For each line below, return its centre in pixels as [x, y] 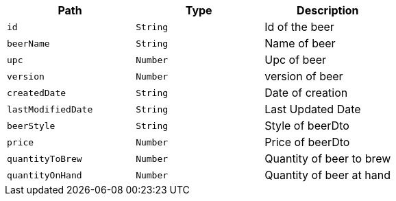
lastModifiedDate [50, 109]
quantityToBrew [45, 158]
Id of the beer [299, 27]
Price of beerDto [307, 142]
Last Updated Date [313, 109]
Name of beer [300, 43]
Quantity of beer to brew [328, 158]
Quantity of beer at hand [327, 175]
